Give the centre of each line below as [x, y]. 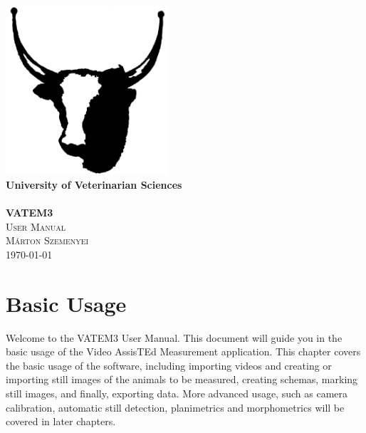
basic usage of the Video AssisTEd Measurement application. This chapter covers [183, 351]
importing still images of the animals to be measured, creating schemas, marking [182, 379]
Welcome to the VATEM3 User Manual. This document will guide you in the [174, 337]
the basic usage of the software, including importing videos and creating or [169, 365]
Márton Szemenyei [47, 240]
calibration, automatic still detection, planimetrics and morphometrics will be [175, 407]
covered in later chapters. [61, 421]
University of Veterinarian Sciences [94, 185]
